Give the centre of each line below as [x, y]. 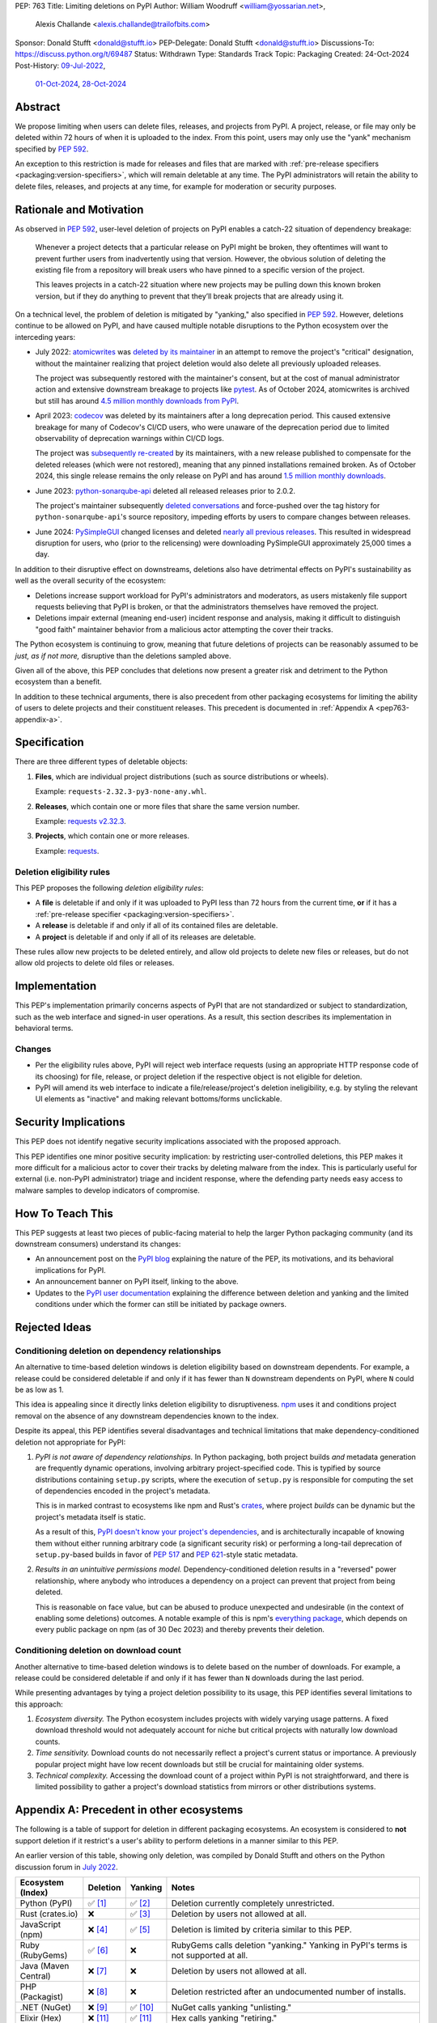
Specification [49, 742]
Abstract [38, 106]
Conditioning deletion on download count [98, 1651]
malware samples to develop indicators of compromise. [107, 1190]
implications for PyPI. [70, 1270]
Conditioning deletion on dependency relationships [118, 1351]
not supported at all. [210, 1955]
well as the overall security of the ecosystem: [90, 581]
